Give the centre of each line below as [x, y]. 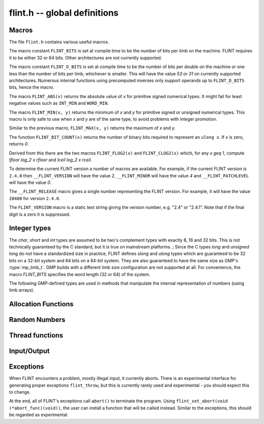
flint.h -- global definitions [64, 13]
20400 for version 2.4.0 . [35, 198]
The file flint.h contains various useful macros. [59, 42]
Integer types [30, 228]
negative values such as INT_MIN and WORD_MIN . [59, 103]
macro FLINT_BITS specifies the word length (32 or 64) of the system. [80, 274]
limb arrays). [22, 290]
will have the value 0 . [30, 183]
